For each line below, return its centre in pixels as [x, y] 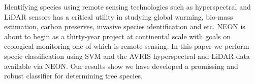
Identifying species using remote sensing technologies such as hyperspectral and [127, 7]
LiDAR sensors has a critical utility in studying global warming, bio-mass [119, 16]
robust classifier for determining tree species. [73, 76]
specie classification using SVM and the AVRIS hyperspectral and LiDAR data [127, 56]
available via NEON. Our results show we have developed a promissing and [121, 66]
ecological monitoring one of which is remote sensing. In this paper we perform [127, 46]
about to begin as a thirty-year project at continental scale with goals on [118, 36]
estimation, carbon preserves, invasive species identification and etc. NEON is [125, 26]
